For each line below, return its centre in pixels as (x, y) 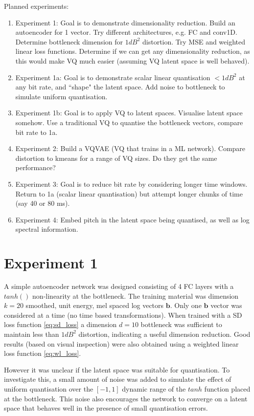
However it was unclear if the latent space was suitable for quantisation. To (117, 369)
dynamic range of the (154, 388)
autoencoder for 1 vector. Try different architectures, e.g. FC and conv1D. (126, 32)
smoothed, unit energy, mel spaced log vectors (95, 305)
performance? (35, 167)
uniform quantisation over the (49, 388)
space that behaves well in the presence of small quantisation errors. (106, 408)
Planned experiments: (36, 6)
